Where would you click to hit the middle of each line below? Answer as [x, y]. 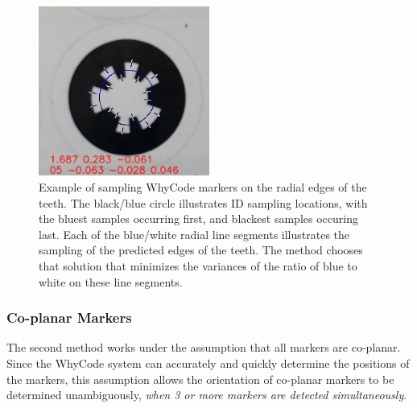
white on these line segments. [111, 281]
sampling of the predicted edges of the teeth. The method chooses [201, 250]
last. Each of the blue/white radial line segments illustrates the [194, 234]
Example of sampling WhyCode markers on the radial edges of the [203, 187]
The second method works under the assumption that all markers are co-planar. [204, 347]
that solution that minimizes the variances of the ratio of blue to [198, 265]
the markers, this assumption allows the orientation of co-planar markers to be [200, 379]
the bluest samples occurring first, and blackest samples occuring [198, 218]
